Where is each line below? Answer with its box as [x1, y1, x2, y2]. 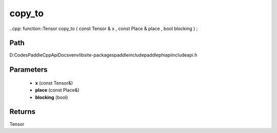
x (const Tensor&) [35, 79, 73, 86]
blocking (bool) [35, 94, 68, 100]
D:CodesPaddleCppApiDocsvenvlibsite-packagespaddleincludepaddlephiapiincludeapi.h [9, 52, 197, 58]
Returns [9, 108, 36, 116]
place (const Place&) [35, 87, 80, 93]
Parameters [9, 65, 48, 74]
